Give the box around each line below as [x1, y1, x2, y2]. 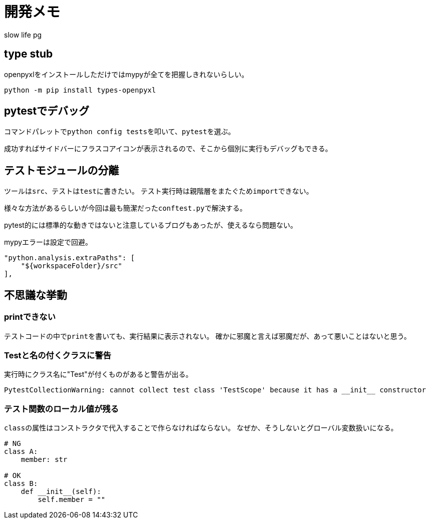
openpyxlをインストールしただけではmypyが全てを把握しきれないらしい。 [4, 70, 249, 79]
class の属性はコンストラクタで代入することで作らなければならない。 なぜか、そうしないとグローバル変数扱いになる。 [4, 423, 398, 432]
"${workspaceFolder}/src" [21, 262, 123, 270]
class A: [4, 447, 38, 455]
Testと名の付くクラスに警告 [4, 350, 112, 360]
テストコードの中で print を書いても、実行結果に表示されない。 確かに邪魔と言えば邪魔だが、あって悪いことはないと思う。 [4, 331, 411, 340]
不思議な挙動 [4, 288, 67, 301]
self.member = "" [38, 495, 106, 503]
